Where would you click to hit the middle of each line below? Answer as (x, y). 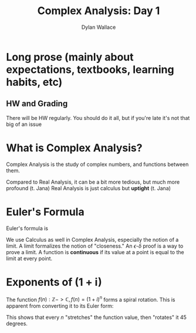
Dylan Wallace (99, 27)
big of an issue (24, 124)
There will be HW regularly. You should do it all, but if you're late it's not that (98, 118)
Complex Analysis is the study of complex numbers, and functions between (97, 164)
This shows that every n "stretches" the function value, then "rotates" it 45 (96, 317)
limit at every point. (29, 258)
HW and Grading (37, 104)
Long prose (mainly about (70, 57)
